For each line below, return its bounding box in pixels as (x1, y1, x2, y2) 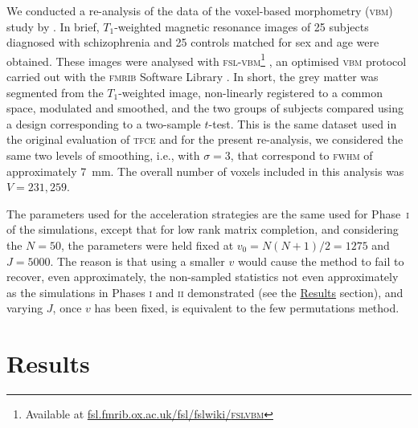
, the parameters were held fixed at (61, 236, 234, 253)
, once (52, 300, 82, 316)
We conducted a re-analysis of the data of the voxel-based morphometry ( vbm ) (6, 2, 393, 18)
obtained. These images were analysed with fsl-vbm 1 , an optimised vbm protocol (6, 50, 407, 69)
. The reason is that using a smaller (50, 252, 225, 269)
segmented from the (6, 84, 104, 100)
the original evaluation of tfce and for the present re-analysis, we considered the (6, 131, 404, 148)
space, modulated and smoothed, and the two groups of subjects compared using (6, 100, 404, 116)
